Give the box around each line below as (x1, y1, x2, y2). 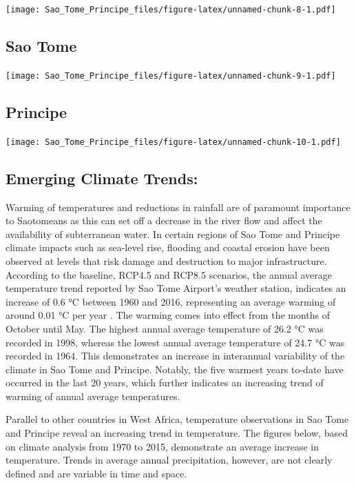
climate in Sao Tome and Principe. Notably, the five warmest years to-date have (6, 362, 344, 376)
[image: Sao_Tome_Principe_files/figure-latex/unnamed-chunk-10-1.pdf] (6, 137, 341, 147)
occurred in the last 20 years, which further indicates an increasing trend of (6, 375, 324, 390)
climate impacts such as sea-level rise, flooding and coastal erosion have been (6, 240, 330, 255)
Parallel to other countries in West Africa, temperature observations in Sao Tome (6, 412, 349, 426)
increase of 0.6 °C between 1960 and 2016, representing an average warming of (6, 294, 336, 308)
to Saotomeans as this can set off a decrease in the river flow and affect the (6, 213, 322, 228)
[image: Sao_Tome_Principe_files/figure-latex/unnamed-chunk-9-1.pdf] (6, 70, 336, 81)
